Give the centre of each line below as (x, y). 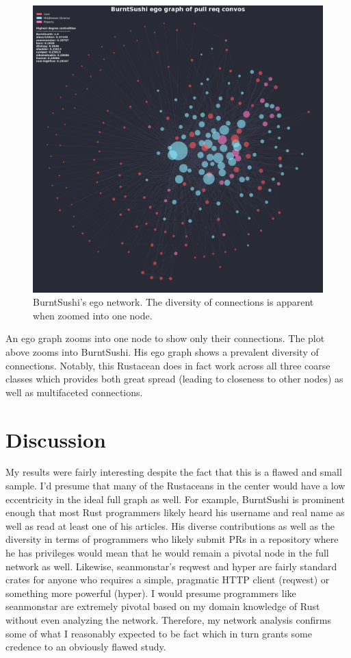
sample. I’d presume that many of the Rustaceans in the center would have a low (175, 486)
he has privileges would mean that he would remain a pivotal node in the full (167, 553)
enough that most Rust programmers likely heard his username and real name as (175, 512)
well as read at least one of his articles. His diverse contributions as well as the (170, 525)
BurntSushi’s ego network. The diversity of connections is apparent (173, 302)
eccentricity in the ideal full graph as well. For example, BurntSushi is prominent (175, 499)
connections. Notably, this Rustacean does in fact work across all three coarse (168, 365)
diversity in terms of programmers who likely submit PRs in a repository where (172, 539)
